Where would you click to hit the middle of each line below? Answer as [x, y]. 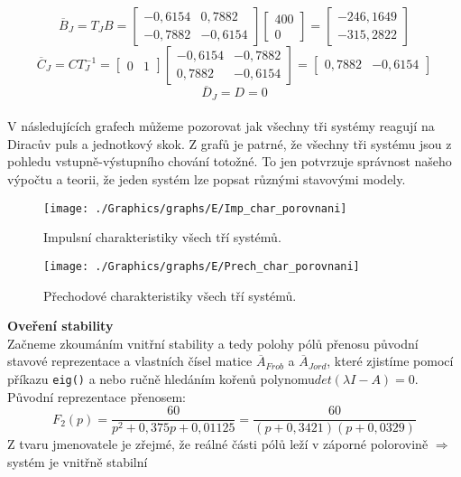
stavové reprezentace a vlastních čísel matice [130, 361]
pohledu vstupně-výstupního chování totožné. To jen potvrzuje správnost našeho [230, 161]
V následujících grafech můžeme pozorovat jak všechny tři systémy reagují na [221, 126]
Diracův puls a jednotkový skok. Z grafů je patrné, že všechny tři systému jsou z [230, 143]
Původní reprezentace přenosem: [97, 396]
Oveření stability [60, 326]
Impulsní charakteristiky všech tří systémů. [162, 237]
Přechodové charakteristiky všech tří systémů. [170, 295]
